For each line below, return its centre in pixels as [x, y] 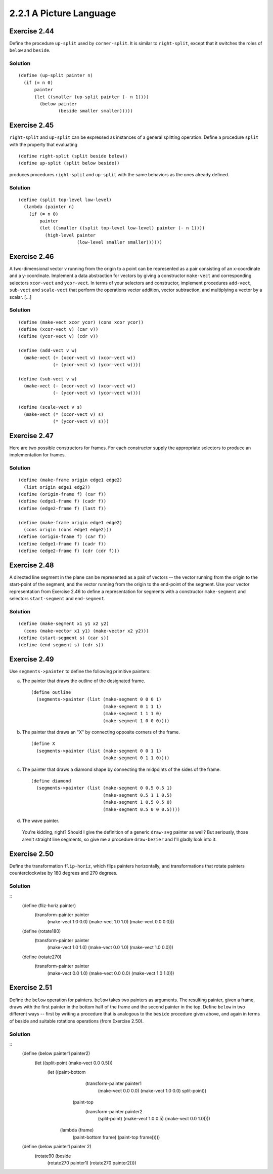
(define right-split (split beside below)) [73, 156]
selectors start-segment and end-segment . [57, 599]
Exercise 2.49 [32, 659]
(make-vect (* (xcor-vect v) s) [63, 414]
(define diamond [51, 781]
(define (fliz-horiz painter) [49, 905]
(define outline [51, 692]
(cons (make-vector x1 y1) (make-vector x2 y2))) [86, 631]
